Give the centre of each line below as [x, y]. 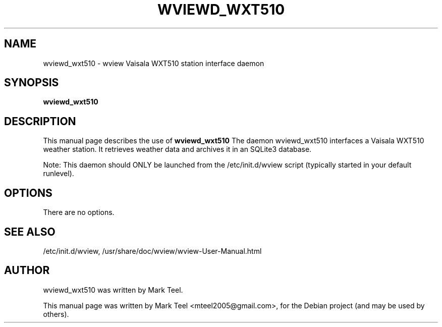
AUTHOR [27, 270]
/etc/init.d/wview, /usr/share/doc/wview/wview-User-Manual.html [152, 251]
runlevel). [59, 174]
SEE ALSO [30, 232]
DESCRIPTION [40, 121]
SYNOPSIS [32, 83]
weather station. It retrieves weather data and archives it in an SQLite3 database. [177, 149]
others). [56, 314]
